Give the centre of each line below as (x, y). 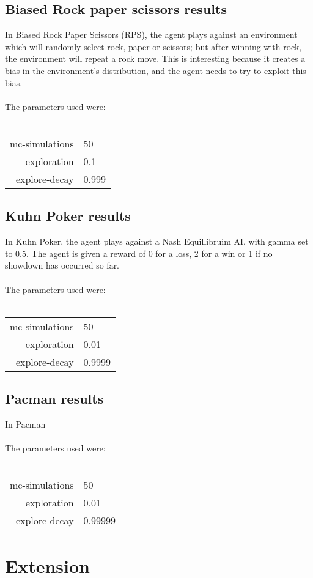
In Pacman (25, 424)
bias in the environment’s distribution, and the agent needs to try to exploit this (156, 70)
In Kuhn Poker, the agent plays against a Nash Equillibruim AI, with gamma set (157, 241)
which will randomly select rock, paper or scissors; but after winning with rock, (153, 46)
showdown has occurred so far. (62, 265)
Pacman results (54, 398)
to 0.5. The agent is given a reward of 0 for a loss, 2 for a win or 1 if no (139, 253)
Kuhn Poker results (68, 216)
